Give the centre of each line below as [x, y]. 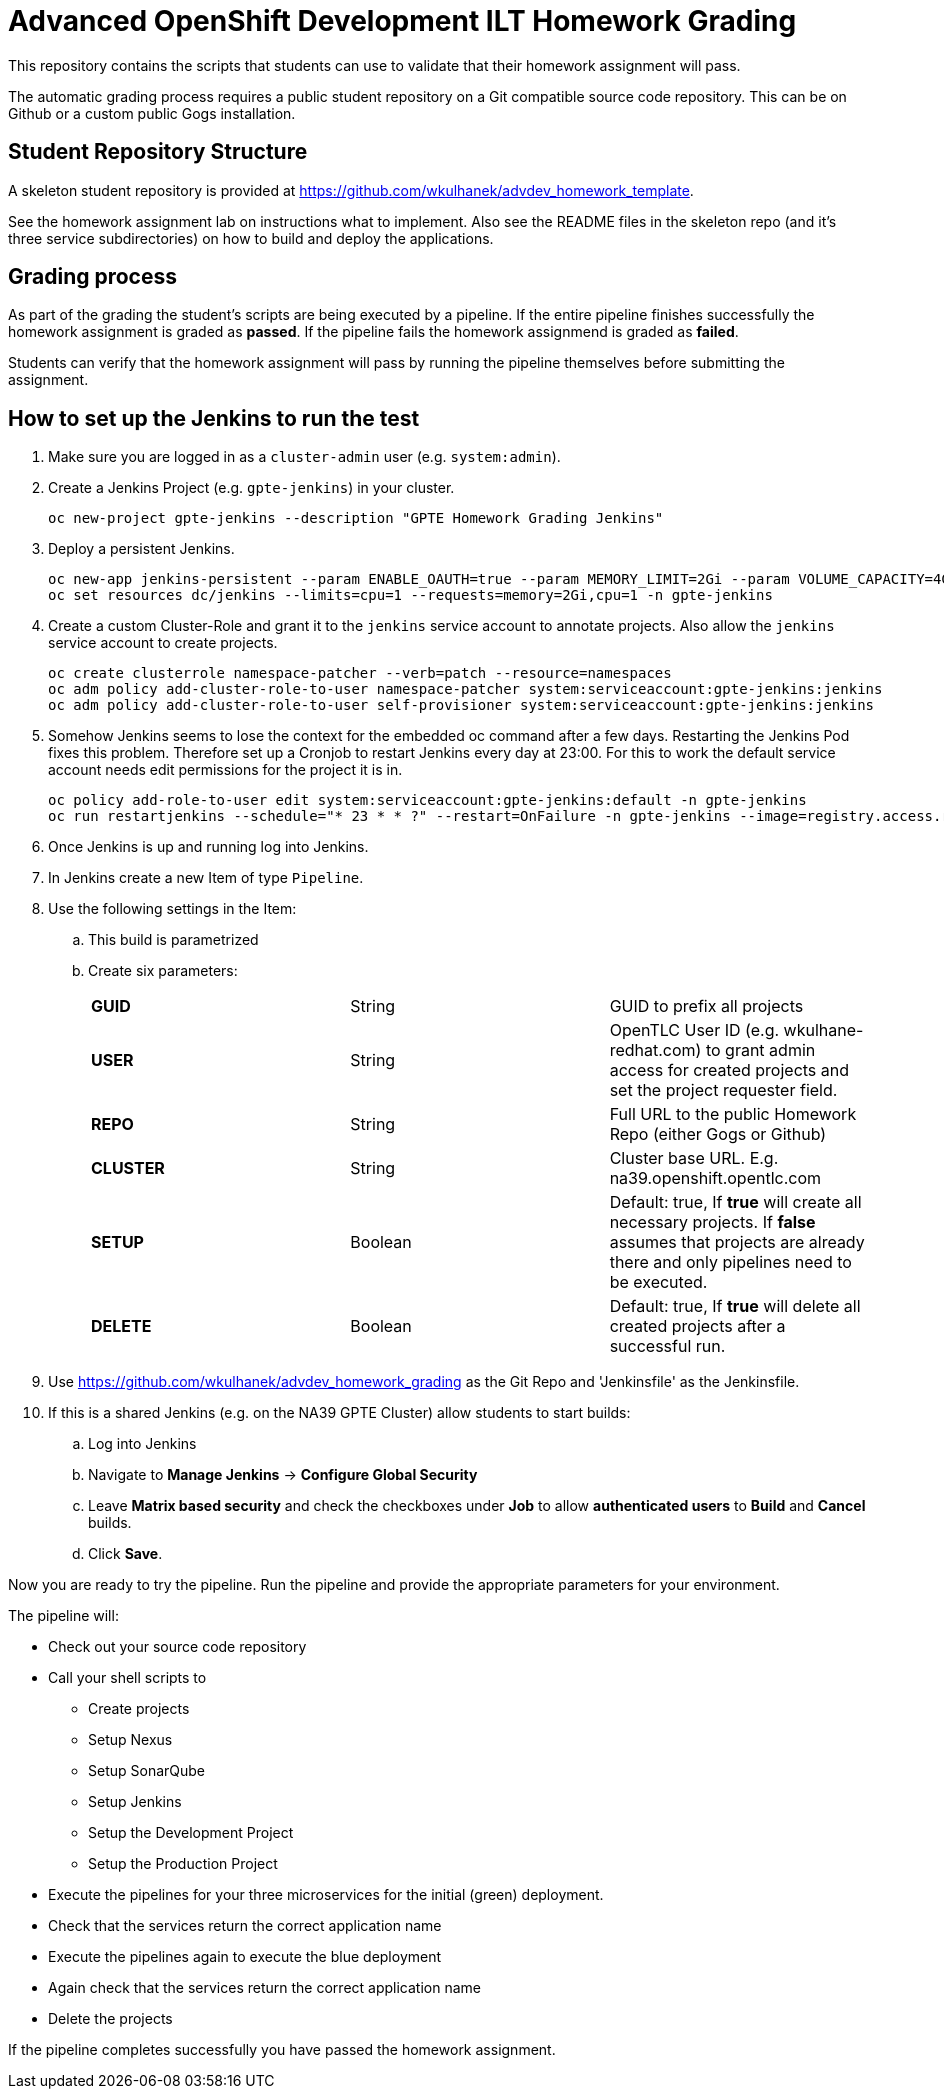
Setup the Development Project [191, 1833]
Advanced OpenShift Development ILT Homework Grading [402, 21]
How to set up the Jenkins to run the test [214, 418]
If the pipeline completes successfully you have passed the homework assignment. [282, 2050]
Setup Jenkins [135, 1802]
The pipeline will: [63, 1616]
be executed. [658, 1282]
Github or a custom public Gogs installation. [152, 113]
